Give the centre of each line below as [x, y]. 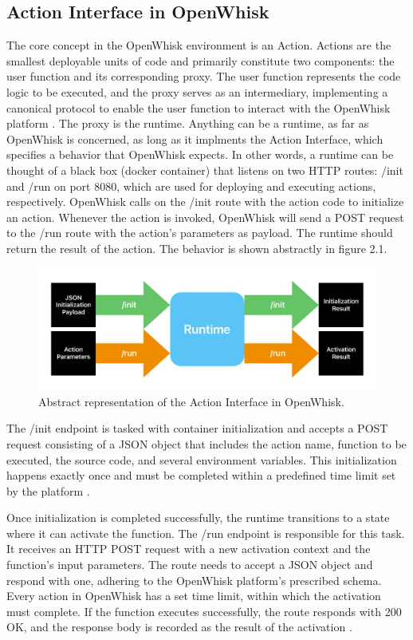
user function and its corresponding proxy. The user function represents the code [204, 76]
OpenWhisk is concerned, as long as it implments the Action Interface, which [195, 138]
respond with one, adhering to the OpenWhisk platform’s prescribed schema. [194, 580]
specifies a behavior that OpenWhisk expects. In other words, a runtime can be [200, 154]
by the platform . [48, 490]
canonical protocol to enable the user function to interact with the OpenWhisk [199, 107]
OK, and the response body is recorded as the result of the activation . [179, 627]
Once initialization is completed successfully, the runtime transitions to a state [198, 518]
